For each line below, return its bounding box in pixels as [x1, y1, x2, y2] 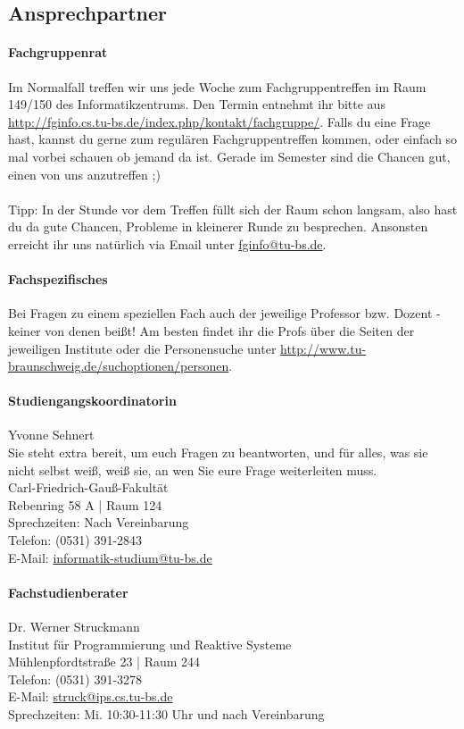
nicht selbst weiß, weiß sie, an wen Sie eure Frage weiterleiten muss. [8, 460, 377, 479]
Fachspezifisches [8, 270, 108, 289]
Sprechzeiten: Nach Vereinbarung [8, 513, 189, 532]
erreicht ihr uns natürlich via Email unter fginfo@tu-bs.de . [8, 234, 327, 253]
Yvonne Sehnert [8, 425, 95, 444]
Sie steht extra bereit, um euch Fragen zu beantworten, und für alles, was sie [8, 443, 428, 462]
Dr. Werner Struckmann [8, 617, 140, 636]
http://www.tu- [280, 339, 367, 357]
